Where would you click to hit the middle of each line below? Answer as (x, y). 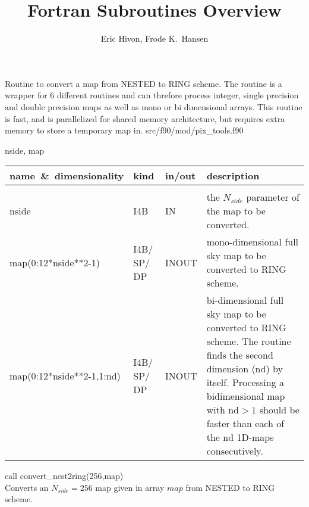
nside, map (25, 150)
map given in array (130, 487)
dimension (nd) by (245, 369)
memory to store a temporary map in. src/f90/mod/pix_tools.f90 (124, 130)
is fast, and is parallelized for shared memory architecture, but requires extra (145, 118)
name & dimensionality (67, 176)
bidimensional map (246, 396)
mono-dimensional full (253, 242)
